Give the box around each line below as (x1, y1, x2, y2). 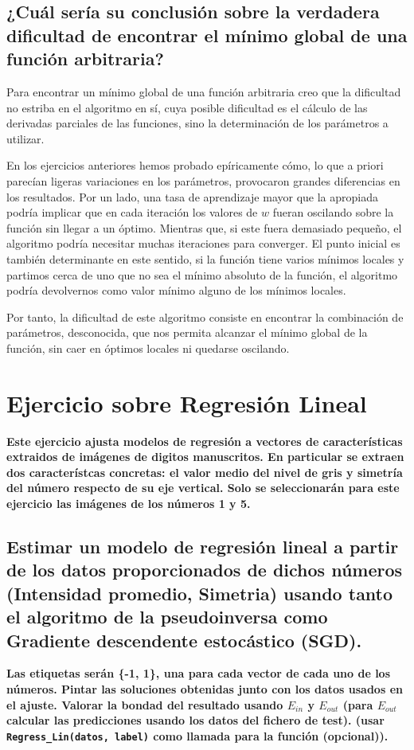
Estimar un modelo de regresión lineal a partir (6, 533, 399, 558)
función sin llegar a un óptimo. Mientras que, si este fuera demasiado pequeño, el (6, 219, 402, 236)
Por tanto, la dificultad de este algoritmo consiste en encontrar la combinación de (6, 308, 404, 325)
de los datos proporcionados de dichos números (6, 557, 403, 582)
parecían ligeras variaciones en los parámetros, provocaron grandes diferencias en (6, 172, 400, 189)
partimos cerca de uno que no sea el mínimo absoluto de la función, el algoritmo (6, 266, 398, 283)
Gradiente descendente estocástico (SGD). (6, 627, 362, 652)
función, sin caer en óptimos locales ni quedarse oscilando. (6, 339, 290, 356)
